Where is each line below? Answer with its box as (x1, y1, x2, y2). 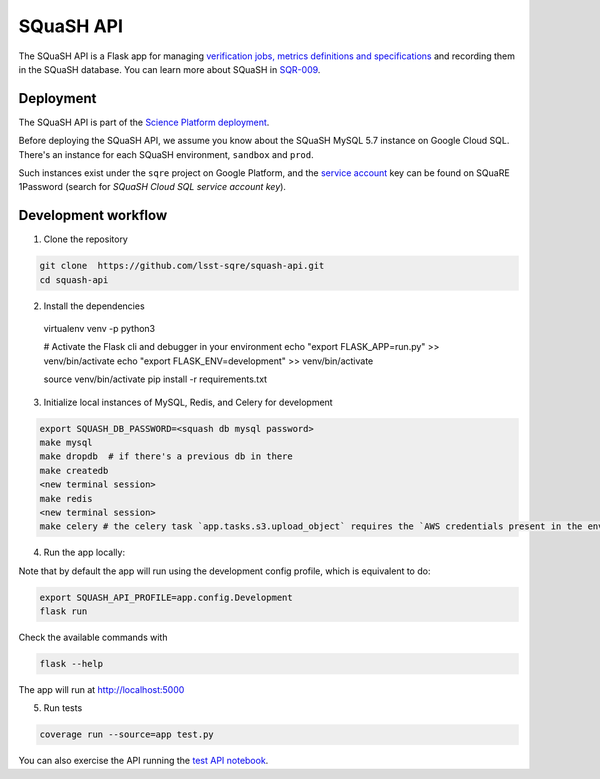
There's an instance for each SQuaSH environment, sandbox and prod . (18, 148, 314, 160)
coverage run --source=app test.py (39, 729, 214, 740)
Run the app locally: (43, 546, 125, 559)
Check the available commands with (18, 631, 168, 644)
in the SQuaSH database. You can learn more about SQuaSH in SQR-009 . (18, 63, 321, 75)
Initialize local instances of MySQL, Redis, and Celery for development (43, 396, 334, 408)
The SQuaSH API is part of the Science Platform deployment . (18, 116, 270, 128)
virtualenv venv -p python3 (43, 323, 156, 335)
